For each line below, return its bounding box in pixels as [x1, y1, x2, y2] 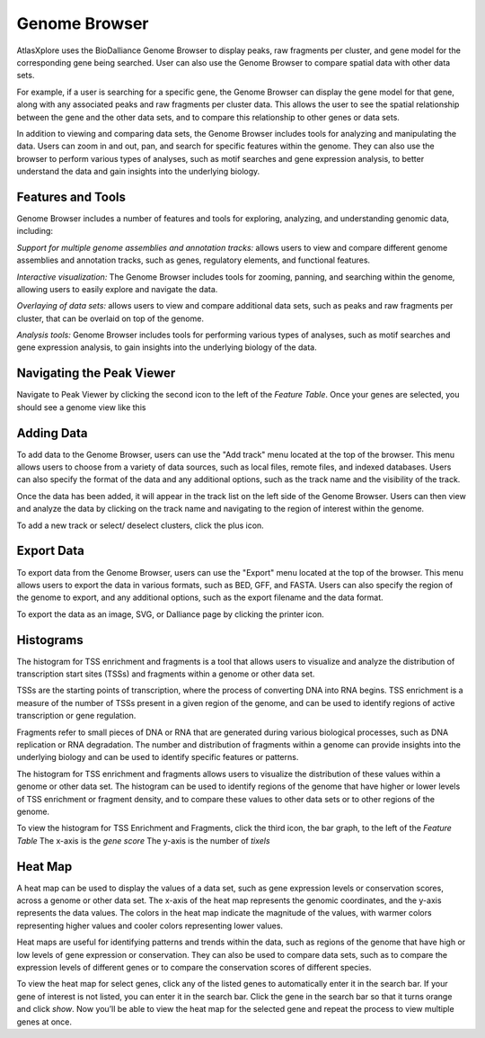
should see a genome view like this [16, 401, 146, 413]
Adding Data [16, 425, 89, 441]
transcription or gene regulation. [16, 711, 137, 721]
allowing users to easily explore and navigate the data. [16, 283, 218, 294]
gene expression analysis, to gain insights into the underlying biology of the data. [16, 342, 318, 353]
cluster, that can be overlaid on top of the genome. [16, 313, 204, 324]
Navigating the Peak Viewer [16, 365, 176, 381]
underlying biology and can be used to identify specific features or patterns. [16, 752, 299, 763]
